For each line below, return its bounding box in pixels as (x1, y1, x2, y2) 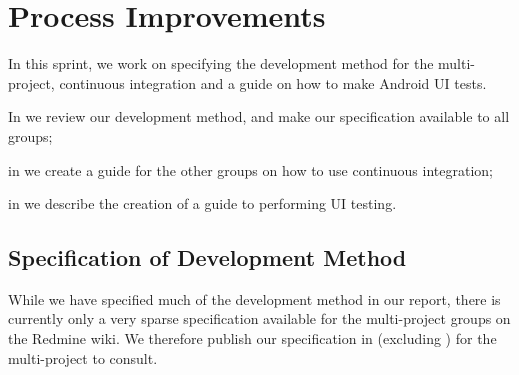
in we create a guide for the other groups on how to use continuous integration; (8, 159, 493, 180)
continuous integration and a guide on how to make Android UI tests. (59, 72, 487, 93)
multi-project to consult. (8, 347, 158, 368)
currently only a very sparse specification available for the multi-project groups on (8, 308, 511, 329)
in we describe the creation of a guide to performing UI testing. (8, 193, 397, 214)
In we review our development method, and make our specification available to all (8, 106, 510, 127)
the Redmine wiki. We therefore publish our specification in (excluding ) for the (8, 328, 497, 349)
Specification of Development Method (8, 242, 407, 273)
